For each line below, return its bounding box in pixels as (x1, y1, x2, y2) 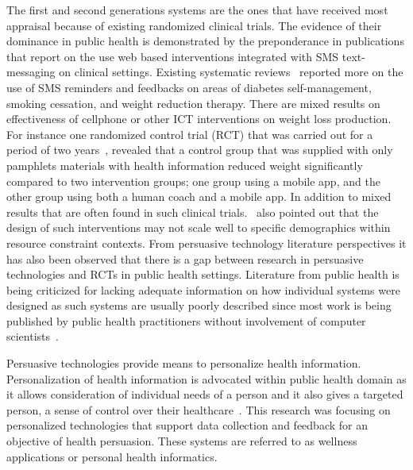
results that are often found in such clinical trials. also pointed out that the (6, 203, 379, 220)
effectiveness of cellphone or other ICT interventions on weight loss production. (6, 110, 392, 127)
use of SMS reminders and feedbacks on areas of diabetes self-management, (6, 79, 372, 95)
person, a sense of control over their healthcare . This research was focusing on (6, 401, 391, 418)
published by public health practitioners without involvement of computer (6, 312, 366, 329)
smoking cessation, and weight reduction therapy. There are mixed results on (6, 94, 380, 111)
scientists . (6, 328, 59, 345)
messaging (6, 64, 56, 80)
